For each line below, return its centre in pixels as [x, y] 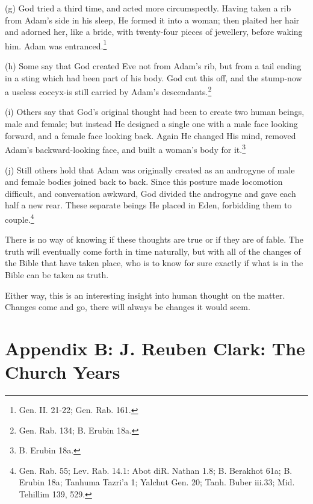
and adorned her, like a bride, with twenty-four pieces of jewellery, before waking [154, 32]
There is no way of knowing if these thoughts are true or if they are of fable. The [154, 239]
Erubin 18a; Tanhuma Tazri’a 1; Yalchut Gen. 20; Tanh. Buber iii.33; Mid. [157, 482]
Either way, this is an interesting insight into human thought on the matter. [145, 295]
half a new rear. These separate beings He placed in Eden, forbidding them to [148, 205]
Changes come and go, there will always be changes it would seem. [128, 307]
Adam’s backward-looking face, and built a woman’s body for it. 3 [126, 148]
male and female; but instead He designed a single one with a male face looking [151, 124]
